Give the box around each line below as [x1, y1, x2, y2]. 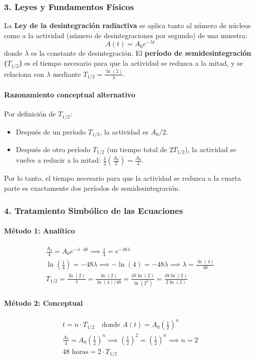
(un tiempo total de [107, 144, 167, 154]
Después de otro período [16, 144, 91, 154]
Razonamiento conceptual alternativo [4, 89, 135, 99]
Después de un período [16, 126, 86, 137]
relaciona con [4, 68, 45, 79]
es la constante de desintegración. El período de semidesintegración [31, 48, 251, 58]
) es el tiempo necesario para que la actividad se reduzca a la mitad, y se [19, 58, 243, 68]
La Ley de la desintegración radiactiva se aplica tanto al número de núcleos [4, 20, 251, 31]
